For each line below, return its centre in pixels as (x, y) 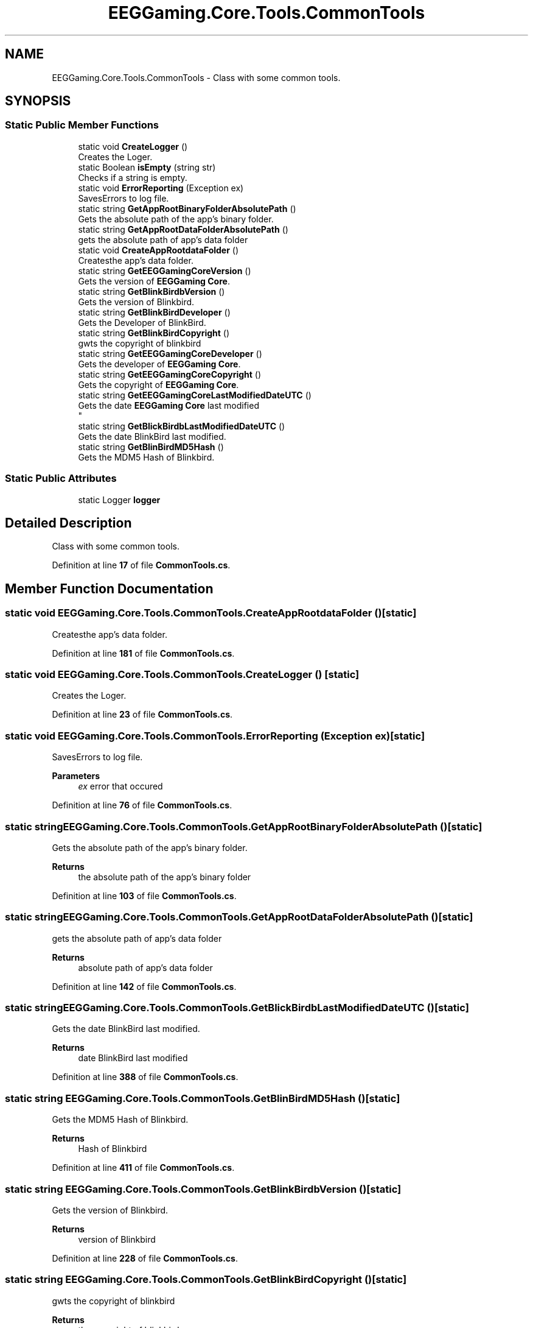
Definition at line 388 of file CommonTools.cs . (145, 1077)
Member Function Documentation (109, 588)
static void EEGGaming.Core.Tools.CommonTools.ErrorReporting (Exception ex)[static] (215, 736)
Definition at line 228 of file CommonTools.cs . (145, 1258)
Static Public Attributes (61, 479)
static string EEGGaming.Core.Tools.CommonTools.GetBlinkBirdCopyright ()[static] (206, 1280)
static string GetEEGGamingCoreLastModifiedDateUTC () (195, 395)
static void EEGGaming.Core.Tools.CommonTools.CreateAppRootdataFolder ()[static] (211, 613)
